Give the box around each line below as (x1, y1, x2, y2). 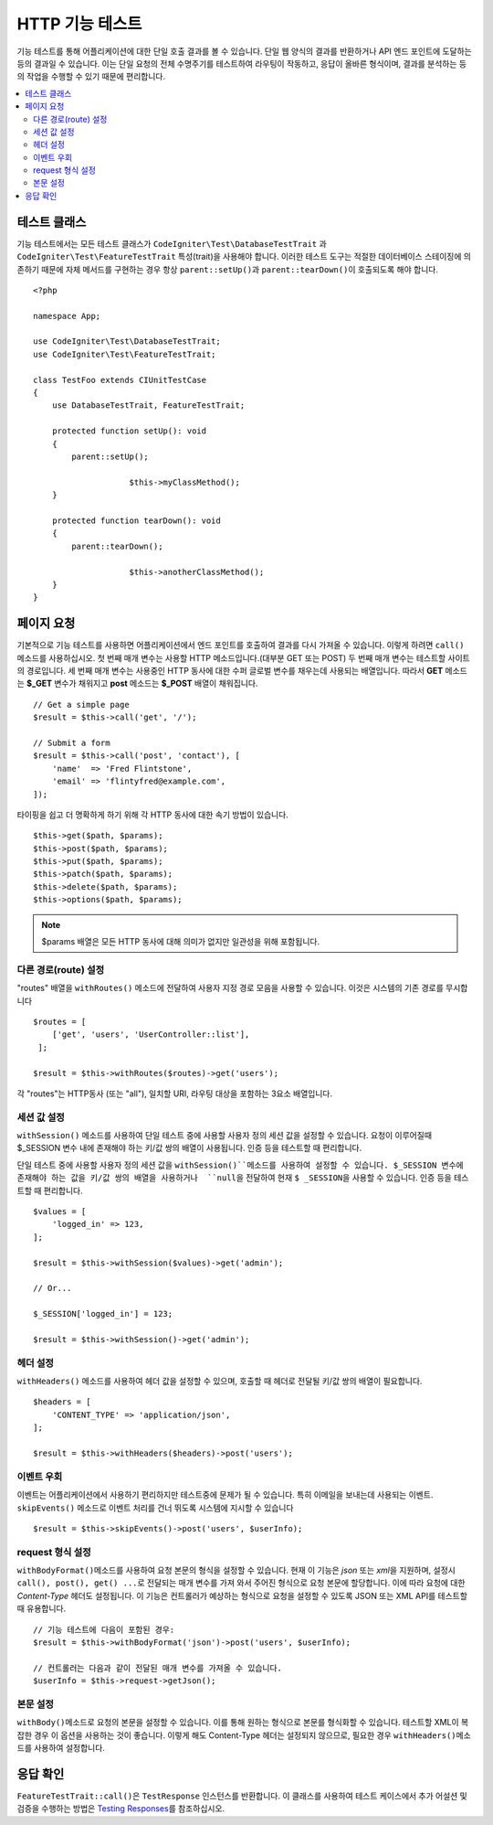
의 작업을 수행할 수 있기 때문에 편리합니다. (16, 71, 166, 82)
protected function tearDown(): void (51, 515, 221, 526)
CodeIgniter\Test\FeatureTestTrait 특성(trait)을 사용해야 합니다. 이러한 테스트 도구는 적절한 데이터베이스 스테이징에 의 (16, 251, 472, 262)
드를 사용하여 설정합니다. (16, 1743, 105, 1754)
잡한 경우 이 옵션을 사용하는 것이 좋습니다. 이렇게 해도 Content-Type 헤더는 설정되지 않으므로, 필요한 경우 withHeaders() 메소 (16, 1729, 472, 1741)
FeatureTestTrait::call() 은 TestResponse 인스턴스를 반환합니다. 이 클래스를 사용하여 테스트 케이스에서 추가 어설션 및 (16, 1790, 467, 1801)
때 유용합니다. (16, 1603, 67, 1614)
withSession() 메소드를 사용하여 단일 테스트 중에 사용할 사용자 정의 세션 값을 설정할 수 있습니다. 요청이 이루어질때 (16, 1130, 433, 1141)
